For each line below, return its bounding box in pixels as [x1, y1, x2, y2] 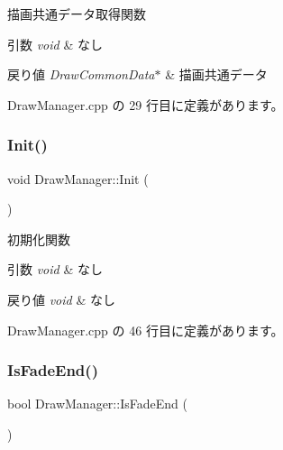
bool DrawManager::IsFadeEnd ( [7, 394, 187, 413]
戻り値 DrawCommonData [7, 65, 155, 84]
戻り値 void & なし [7, 289, 115, 308]
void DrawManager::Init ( [7, 169, 149, 188]
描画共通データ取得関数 [7, 5, 146, 23]
